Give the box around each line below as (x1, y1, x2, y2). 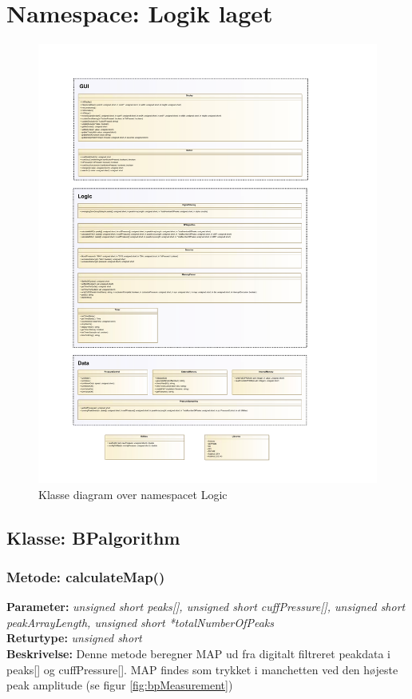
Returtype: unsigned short (6, 629, 142, 646)
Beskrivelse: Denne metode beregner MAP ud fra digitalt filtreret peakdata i (6, 645, 390, 661)
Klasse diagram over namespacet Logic (38, 485, 228, 502)
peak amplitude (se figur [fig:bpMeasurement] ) (6, 677, 233, 693)
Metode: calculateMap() (6, 566, 165, 586)
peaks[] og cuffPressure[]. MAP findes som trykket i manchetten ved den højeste (6, 661, 398, 677)
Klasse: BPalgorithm (6, 525, 180, 549)
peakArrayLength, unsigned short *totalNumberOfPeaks (6, 613, 275, 630)
